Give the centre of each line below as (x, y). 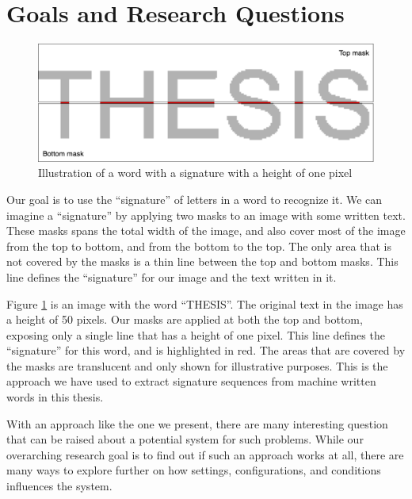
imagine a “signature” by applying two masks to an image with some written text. (206, 215)
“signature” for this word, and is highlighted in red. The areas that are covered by (206, 350)
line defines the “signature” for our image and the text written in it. (172, 276)
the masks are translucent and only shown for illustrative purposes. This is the (197, 365)
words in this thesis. (55, 397)
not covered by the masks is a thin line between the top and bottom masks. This (202, 261)
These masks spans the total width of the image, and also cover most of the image (206, 230)
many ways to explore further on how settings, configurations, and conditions (194, 470)
